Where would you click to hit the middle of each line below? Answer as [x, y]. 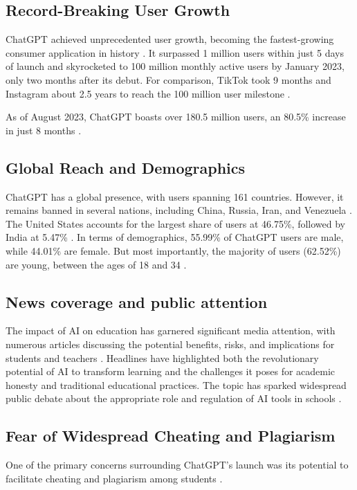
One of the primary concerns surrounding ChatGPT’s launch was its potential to [177, 465]
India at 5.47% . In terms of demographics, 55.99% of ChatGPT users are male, [175, 237]
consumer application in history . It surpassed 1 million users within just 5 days [175, 52]
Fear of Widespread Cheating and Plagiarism [171, 436]
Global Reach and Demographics [126, 167]
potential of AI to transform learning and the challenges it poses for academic [171, 371]
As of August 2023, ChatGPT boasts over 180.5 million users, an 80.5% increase [176, 117]
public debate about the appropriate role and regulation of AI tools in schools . [174, 398]
